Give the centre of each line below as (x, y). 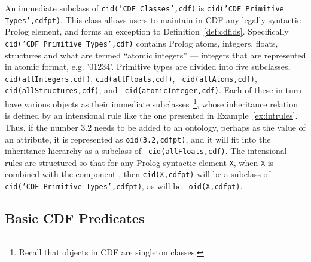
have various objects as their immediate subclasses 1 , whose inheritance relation (151, 103)
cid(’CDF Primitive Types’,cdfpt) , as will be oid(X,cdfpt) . (124, 186)
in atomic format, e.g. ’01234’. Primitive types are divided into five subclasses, (148, 67)
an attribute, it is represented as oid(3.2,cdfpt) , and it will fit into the (138, 139)
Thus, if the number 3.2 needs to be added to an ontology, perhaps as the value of (155, 127)
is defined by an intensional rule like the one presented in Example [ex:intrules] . (151, 115)
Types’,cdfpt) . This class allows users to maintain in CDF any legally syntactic (153, 19)
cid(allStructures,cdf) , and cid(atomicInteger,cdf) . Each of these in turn (153, 90)
